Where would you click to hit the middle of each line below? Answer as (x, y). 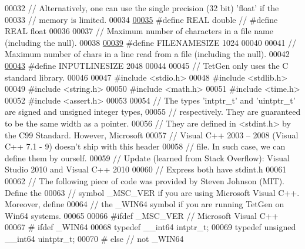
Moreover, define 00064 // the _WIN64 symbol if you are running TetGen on (145, 204)
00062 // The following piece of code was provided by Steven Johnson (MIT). (145, 180)
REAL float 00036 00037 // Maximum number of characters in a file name (139, 31)
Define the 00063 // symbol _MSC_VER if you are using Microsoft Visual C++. (152, 192)
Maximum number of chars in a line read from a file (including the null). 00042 (147, 54)
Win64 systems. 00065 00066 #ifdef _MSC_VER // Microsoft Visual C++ (142, 215)
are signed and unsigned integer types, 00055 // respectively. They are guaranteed (153, 112)
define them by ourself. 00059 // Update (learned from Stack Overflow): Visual (147, 157)
